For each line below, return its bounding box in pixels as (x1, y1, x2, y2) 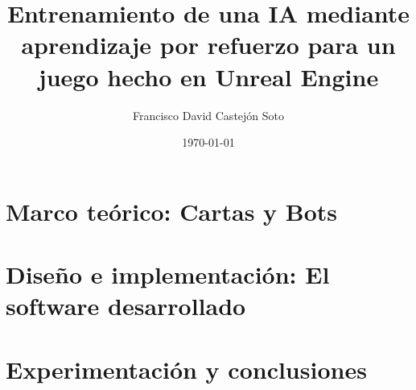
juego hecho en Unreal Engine (38, 60, 379, 93)
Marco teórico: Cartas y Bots (6, 194, 338, 227)
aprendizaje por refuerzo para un (21, 28, 396, 61)
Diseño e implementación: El (6, 258, 330, 291)
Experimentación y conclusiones (6, 352, 367, 385)
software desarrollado (6, 289, 246, 322)
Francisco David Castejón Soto (132, 106, 285, 123)
